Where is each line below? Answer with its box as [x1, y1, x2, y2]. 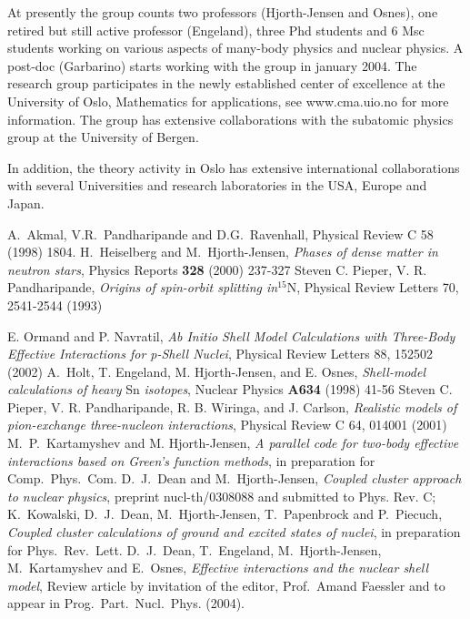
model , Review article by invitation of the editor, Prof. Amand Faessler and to [7, 575, 445, 594]
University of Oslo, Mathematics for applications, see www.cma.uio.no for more [7, 91, 449, 110]
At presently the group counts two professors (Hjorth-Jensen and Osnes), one [7, 3, 438, 21]
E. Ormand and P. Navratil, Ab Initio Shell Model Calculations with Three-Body [7, 326, 455, 345]
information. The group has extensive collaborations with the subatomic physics [7, 109, 454, 128]
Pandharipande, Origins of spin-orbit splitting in [7, 278, 278, 297]
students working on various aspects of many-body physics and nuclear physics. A [7, 38, 464, 57]
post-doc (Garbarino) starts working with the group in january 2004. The [7, 56, 417, 75]
